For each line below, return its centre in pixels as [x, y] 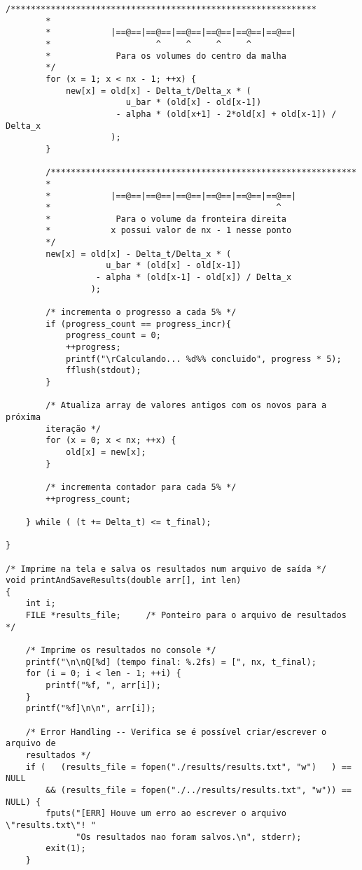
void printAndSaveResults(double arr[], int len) [124, 581]
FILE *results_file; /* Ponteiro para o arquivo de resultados [186, 616]
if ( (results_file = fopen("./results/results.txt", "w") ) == [188, 767]
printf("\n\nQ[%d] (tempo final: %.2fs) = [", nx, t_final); [171, 662]
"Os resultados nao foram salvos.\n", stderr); [189, 837]
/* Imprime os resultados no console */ [121, 651]
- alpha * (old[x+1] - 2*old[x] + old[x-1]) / [226, 114]
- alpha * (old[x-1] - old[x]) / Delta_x [194, 278]
